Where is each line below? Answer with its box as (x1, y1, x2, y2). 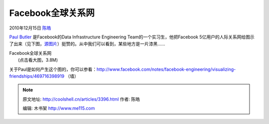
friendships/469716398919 (9, 73, 65, 79)
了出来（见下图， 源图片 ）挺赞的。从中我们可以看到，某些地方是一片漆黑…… (9, 41, 165, 47)
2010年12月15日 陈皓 (9, 25, 52, 31)
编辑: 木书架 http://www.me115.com (22, 105, 95, 112)
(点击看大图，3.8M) (18, 57, 58, 63)
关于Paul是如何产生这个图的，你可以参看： (9, 66, 97, 72)
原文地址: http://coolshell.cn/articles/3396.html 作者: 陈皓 (22, 96, 140, 102)
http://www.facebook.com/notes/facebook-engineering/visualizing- (96, 66, 236, 72)
